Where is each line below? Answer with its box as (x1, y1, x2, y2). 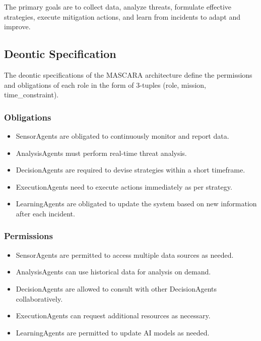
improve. (4, 21, 31, 32)
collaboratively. (16, 293, 63, 304)
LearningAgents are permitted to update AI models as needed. (16, 327, 210, 337)
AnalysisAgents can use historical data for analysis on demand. (16, 266, 211, 277)
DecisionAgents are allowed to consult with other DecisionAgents (16, 283, 217, 294)
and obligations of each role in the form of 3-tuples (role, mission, (4, 79, 206, 90)
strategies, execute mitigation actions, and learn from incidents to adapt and (4, 11, 241, 22)
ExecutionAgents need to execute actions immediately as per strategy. (16, 181, 232, 192)
